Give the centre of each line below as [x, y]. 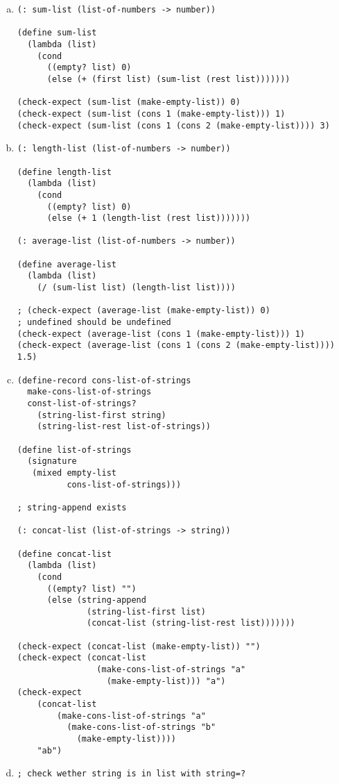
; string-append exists [72, 507]
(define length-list [64, 172]
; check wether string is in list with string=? [131, 774]
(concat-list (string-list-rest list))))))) [191, 623]
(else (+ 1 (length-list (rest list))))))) [149, 218]
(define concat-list [64, 554]
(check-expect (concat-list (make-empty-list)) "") [139, 646]
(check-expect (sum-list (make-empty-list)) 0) [129, 102]
